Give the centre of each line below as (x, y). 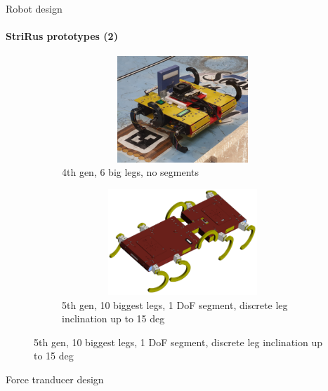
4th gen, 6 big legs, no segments (131, 172)
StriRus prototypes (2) (62, 36)
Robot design (34, 8)
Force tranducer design (55, 379)
